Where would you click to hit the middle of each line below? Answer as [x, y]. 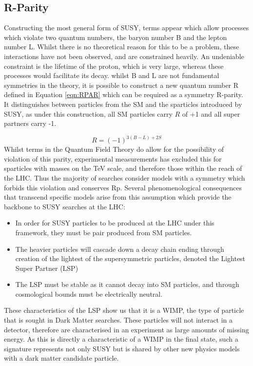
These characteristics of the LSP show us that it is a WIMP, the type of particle [124, 310]
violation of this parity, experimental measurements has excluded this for [113, 158]
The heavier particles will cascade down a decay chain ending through [120, 249]
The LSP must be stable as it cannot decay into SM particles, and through [127, 284]
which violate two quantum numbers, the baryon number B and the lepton [116, 37]
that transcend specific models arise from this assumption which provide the [118, 197]
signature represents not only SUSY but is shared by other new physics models [122, 348]
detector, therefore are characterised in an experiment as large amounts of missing [126, 329]
